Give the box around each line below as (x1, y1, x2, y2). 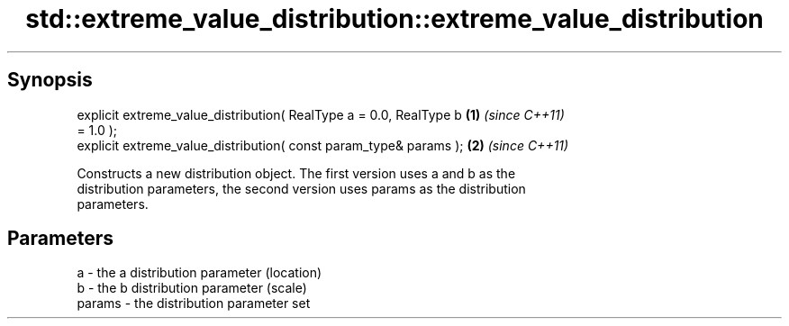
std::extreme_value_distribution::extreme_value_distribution (25, 4, 764, 34)
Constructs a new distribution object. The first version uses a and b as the (77, 165, 516, 181)
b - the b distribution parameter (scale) (77, 280, 307, 296)
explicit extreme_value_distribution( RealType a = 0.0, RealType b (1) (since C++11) (77, 106, 565, 122)
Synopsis (7, 68, 93, 92)
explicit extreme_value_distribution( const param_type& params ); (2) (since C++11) (77, 137, 569, 153)
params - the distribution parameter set (77, 295, 311, 312)
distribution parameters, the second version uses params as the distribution (77, 180, 526, 196)
